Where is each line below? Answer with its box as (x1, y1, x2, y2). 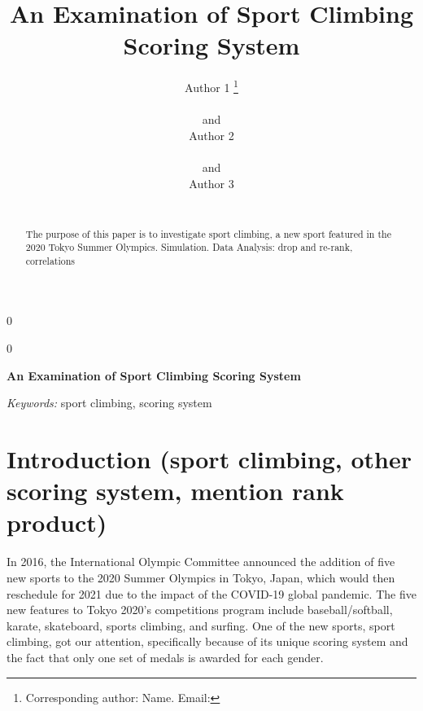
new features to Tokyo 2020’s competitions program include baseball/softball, (7, 601, 393, 618)
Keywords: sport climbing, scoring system (7, 394, 212, 411)
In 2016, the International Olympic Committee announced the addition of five (7, 553, 395, 570)
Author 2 (189, 126, 234, 143)
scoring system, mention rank (7, 474, 344, 507)
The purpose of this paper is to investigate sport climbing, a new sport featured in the (25, 226, 391, 240)
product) (7, 506, 107, 539)
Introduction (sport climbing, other (7, 442, 412, 476)
